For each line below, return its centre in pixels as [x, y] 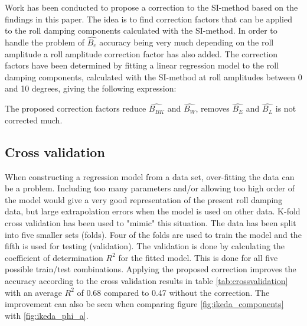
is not [286, 108]
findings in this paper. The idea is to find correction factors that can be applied [149, 19]
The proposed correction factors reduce [76, 108]
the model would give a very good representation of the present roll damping [144, 199]
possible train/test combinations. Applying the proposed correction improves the [151, 269]
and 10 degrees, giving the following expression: [91, 88]
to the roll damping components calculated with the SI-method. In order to [141, 30]
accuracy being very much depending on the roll [187, 42]
